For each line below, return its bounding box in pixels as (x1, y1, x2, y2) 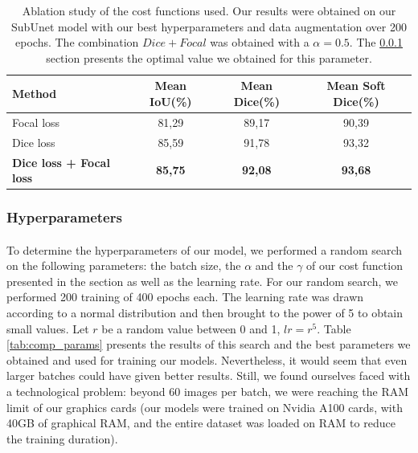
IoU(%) (150, 92, 192, 109)
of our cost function (306, 257, 403, 274)
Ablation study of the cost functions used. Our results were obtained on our (22, 2, 396, 18)
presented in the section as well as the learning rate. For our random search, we (6, 272, 398, 289)
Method (12, 85, 57, 102)
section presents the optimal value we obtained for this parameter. (46, 49, 372, 66)
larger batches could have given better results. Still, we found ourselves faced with (6, 367, 411, 384)
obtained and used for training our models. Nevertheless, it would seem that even (6, 351, 408, 368)
